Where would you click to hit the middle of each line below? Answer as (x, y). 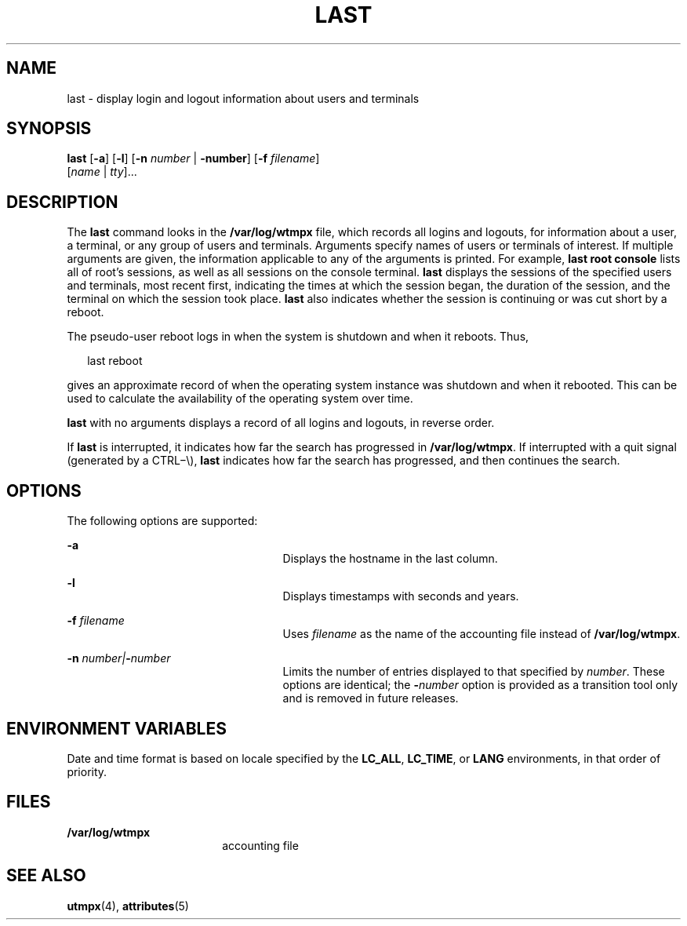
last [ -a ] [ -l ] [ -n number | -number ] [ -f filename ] (193, 159)
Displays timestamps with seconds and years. (401, 596)
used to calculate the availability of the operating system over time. (240, 399)
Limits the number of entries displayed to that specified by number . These (474, 672)
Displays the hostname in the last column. (390, 559)
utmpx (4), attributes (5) (128, 906)
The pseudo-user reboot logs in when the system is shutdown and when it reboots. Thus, (298, 337)
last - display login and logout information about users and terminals (243, 98)
